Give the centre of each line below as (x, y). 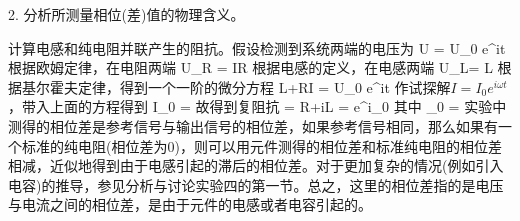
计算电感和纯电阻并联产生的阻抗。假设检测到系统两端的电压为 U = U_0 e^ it (257, 47)
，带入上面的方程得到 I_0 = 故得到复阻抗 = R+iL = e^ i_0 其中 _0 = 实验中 (257, 106)
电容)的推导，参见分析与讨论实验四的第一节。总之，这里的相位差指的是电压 (256, 184)
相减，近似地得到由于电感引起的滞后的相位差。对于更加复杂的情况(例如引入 (256, 165)
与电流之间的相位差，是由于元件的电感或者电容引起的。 (190, 204)
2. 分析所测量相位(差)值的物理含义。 (126, 14)
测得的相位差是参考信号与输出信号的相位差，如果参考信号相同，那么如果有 (253, 125)
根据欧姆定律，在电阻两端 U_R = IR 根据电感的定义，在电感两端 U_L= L (250, 67)
